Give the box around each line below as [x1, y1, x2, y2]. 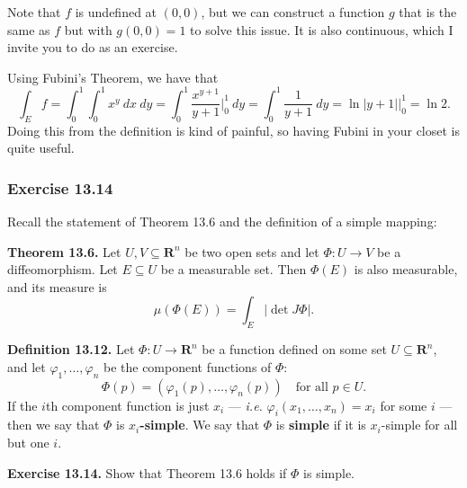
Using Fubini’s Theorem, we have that [7, 67, 219, 86]
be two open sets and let [184, 242, 319, 261]
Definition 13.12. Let [7, 340, 135, 359]
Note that [7, 3, 61, 21]
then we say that [7, 415, 100, 434]
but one [7, 433, 49, 452]
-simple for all [381, 415, 458, 434]
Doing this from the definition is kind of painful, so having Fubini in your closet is [7, 120, 460, 139]
